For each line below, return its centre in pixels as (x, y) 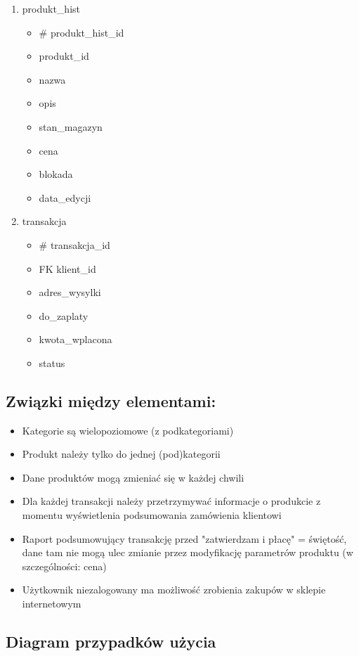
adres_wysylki (70, 292)
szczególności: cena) (64, 566)
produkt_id (64, 56)
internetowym (52, 604)
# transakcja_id (74, 244)
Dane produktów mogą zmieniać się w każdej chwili (133, 477)
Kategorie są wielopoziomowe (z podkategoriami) (128, 430)
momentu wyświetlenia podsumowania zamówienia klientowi (152, 515)
